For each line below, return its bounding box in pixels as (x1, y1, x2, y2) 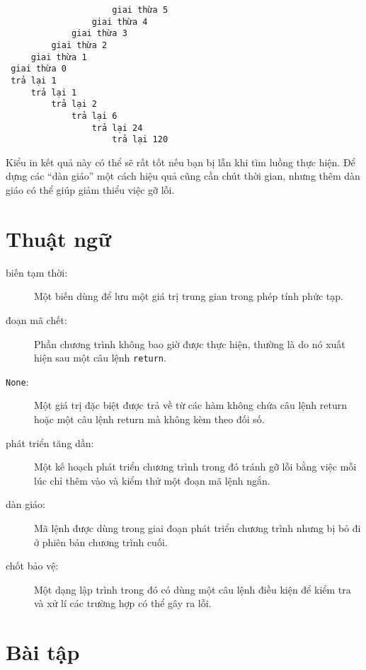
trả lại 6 (72, 110, 118, 121)
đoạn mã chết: (6, 312, 67, 327)
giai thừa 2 (51, 40, 108, 50)
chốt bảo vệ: (6, 558, 59, 573)
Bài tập (6, 637, 80, 666)
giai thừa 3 (72, 28, 127, 39)
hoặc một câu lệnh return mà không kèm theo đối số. (34, 412, 265, 427)
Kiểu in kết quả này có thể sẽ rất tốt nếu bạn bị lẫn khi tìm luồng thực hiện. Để (6, 154, 355, 169)
